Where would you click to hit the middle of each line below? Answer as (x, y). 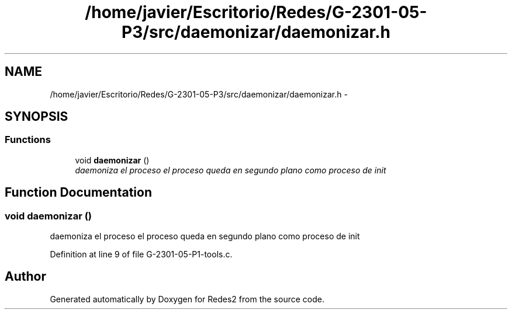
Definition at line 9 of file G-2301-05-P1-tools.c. (141, 254)
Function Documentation (78, 193)
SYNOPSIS (37, 117)
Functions (28, 140)
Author (25, 277)
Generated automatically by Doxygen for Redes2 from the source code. (187, 299)
